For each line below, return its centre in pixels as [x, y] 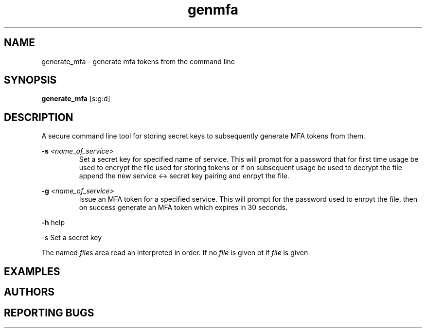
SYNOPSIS [30, 80]
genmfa [213, 10]
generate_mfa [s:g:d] [76, 99]
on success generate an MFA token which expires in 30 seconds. [183, 208]
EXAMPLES [32, 271]
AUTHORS [29, 292]
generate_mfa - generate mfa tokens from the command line [138, 61]
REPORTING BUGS [49, 313]
